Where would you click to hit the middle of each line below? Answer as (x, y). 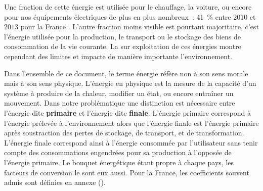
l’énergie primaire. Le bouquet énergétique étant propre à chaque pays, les (119, 162)
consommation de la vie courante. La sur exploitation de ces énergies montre (123, 46)
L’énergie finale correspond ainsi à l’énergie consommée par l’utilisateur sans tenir (131, 142)
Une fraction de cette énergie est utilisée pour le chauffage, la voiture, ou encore (128, 7)
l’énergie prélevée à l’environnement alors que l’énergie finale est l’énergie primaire (131, 123)
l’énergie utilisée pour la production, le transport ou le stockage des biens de (123, 36)
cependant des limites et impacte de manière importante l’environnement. (118, 56)
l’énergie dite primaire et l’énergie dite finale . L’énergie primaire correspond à (127, 112)
